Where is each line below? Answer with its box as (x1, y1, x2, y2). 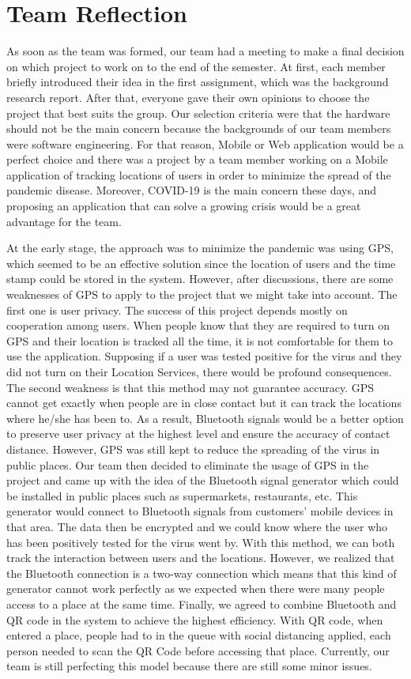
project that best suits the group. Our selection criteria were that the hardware (6, 104, 390, 121)
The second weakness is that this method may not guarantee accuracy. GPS (6, 379, 375, 395)
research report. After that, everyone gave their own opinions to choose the (6, 89, 370, 105)
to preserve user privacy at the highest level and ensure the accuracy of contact (6, 425, 390, 442)
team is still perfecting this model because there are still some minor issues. (6, 658, 372, 674)
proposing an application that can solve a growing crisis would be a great (6, 198, 361, 214)
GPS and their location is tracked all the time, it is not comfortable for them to (6, 332, 394, 349)
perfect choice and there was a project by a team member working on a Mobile (6, 151, 388, 168)
